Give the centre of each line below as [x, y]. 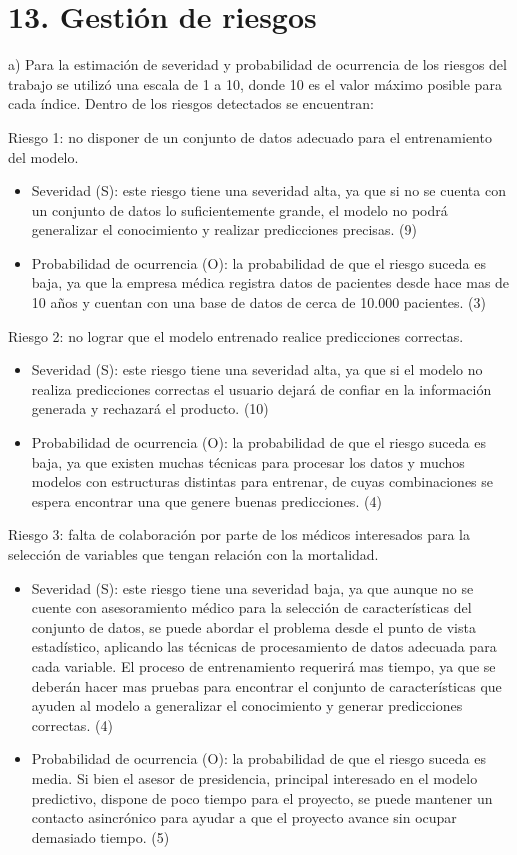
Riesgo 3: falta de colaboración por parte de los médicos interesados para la [239, 534]
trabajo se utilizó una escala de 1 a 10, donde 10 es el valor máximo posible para [255, 83]
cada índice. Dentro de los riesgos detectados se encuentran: [191, 103]
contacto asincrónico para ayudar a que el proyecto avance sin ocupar [244, 817]
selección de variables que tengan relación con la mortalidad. [193, 554]
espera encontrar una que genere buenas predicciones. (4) [206, 500]
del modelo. [43, 156]
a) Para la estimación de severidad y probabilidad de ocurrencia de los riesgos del [257, 64]
